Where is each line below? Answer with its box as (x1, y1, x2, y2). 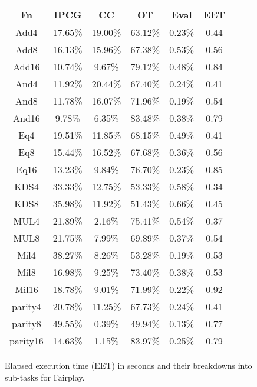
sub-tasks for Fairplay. (5, 370, 85, 383)
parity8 (12, 317, 41, 330)
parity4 (12, 300, 41, 313)
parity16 (9, 334, 44, 347)
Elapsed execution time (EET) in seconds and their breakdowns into (5, 359, 252, 371)
